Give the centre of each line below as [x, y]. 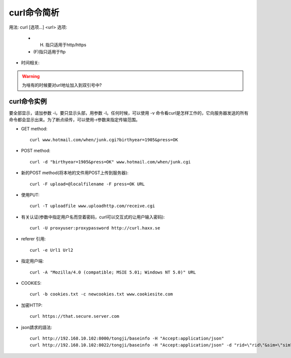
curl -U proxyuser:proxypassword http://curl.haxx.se [95, 228]
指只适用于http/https [66, 45]
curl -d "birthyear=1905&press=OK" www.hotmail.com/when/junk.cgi [110, 162]
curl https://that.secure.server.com [75, 316]
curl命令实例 [28, 101]
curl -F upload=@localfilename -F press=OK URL [87, 184]
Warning [31, 76]
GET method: [34, 129]
